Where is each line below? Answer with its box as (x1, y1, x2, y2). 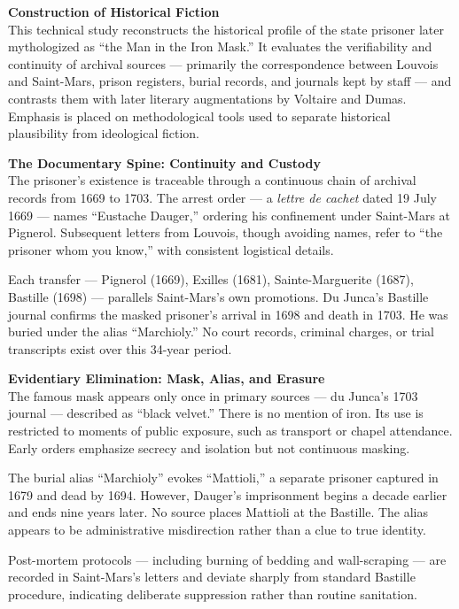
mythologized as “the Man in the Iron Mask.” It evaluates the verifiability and (8, 37, 432, 56)
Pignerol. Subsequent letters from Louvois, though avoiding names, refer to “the (8, 223, 443, 242)
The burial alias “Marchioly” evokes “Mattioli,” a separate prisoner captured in (8, 468, 439, 487)
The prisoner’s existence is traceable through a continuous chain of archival (8, 171, 416, 189)
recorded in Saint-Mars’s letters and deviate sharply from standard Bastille (8, 567, 416, 586)
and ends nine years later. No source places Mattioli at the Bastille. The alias (8, 503, 429, 521)
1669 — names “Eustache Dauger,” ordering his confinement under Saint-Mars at (8, 205, 451, 224)
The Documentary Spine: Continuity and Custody (8, 153, 321, 172)
